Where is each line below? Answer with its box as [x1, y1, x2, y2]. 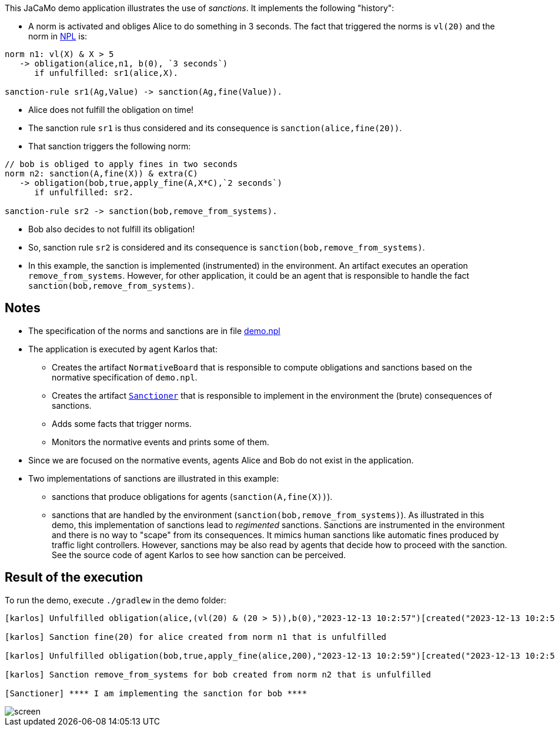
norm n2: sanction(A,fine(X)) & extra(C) [5, 169, 198, 178]
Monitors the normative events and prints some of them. [52, 436, 269, 447]
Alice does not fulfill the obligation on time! [28, 105, 194, 115]
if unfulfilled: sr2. [34, 188, 134, 197]
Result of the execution [5, 570, 143, 585]
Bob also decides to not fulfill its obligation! [28, 224, 195, 234]
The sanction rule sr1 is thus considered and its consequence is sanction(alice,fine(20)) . [28, 123, 402, 133]
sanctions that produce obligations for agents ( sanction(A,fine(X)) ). [52, 491, 333, 502]
